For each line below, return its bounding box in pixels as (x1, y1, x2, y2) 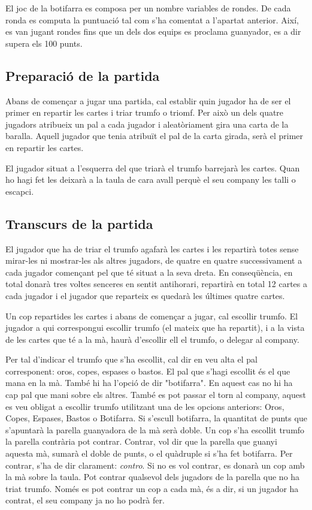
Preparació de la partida (5, 66, 160, 85)
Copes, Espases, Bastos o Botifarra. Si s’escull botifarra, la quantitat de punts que (5, 412, 307, 424)
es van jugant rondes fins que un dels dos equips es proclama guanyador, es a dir (5, 25, 301, 38)
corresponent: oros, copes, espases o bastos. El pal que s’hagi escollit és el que (5, 364, 290, 377)
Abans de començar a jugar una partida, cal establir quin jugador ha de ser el (5, 94, 291, 107)
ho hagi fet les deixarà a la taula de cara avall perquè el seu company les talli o (5, 173, 296, 186)
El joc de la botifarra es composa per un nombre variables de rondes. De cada (5, 2, 291, 14)
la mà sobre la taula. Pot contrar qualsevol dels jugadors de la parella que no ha (5, 470, 300, 483)
